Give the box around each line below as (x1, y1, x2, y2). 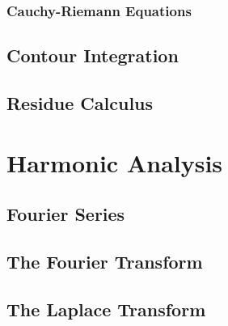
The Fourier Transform (6, 248, 203, 273)
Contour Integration (6, 43, 179, 68)
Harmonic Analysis (6, 146, 223, 179)
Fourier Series (6, 201, 125, 227)
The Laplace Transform (6, 296, 206, 321)
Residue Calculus (6, 91, 154, 116)
